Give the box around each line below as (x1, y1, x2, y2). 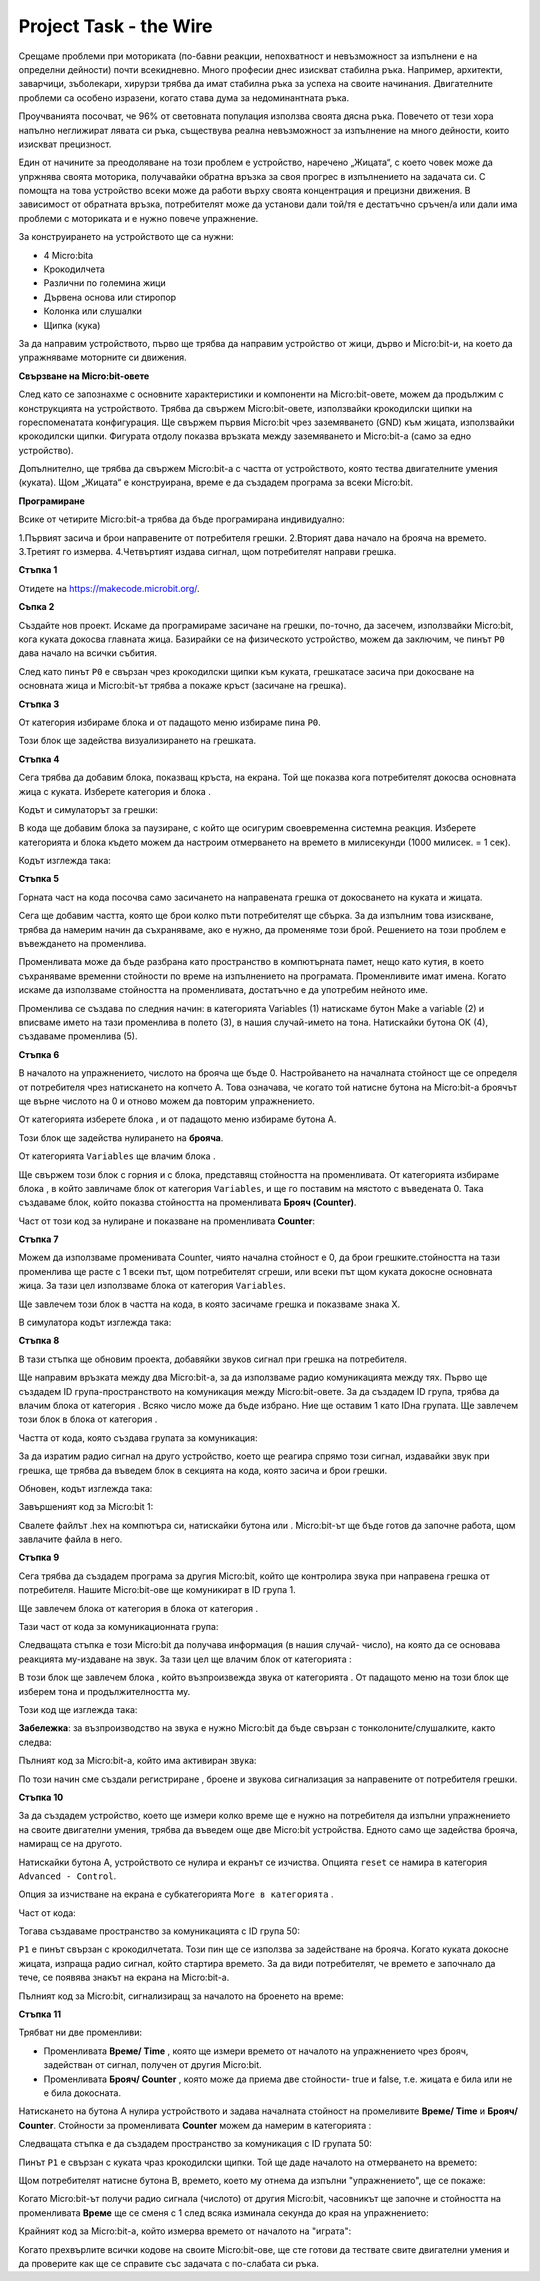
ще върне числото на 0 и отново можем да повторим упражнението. (18, 1095, 315, 1107)
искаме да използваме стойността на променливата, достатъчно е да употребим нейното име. (18, 984, 429, 996)
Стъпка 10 (18, 1791, 64, 1803)
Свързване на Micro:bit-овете (18, 370, 150, 382)
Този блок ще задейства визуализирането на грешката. (18, 735, 257, 747)
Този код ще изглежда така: (18, 1704, 138, 1715)
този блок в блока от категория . (18, 1413, 158, 1425)
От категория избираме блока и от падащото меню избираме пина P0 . (18, 716, 322, 728)
